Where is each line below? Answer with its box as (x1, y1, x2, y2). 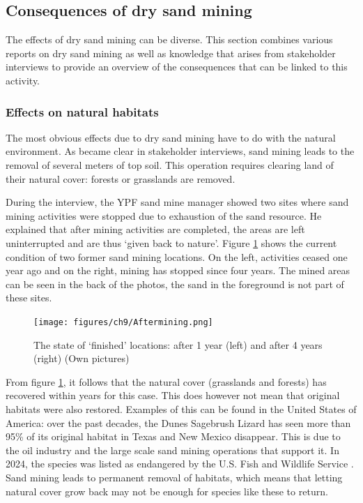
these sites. (6, 290, 52, 305)
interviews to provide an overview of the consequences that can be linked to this (6, 59, 348, 74)
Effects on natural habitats (6, 103, 159, 120)
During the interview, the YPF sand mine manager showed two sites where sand (6, 195, 349, 209)
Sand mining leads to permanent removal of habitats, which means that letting (6, 470, 343, 484)
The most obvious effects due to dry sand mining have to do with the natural (6, 130, 336, 144)
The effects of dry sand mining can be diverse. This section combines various (6, 32, 333, 47)
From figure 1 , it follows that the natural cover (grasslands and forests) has (6, 374, 327, 389)
